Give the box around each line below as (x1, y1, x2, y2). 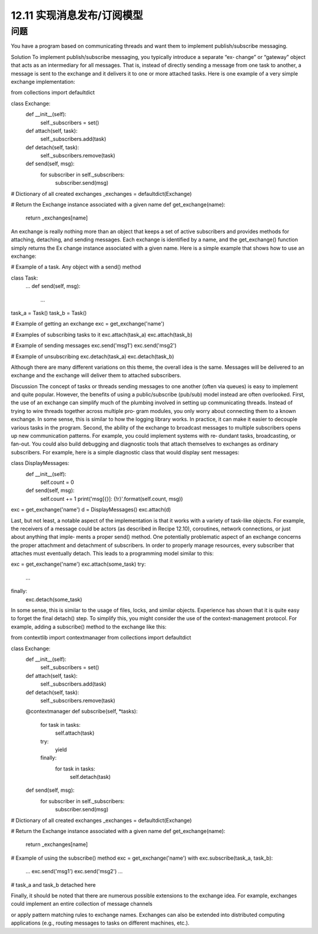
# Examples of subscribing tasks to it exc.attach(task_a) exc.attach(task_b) (11, 331, 193, 338)
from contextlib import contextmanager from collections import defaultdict (11, 634, 191, 641)
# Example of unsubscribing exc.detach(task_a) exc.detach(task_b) (11, 353, 174, 360)
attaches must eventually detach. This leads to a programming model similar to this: (11, 550, 214, 557)
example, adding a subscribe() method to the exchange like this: (11, 623, 167, 630)
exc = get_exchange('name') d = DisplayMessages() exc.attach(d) (11, 506, 171, 513)
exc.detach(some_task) (25, 596, 82, 603)
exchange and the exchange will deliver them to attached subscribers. (11, 372, 181, 379)
